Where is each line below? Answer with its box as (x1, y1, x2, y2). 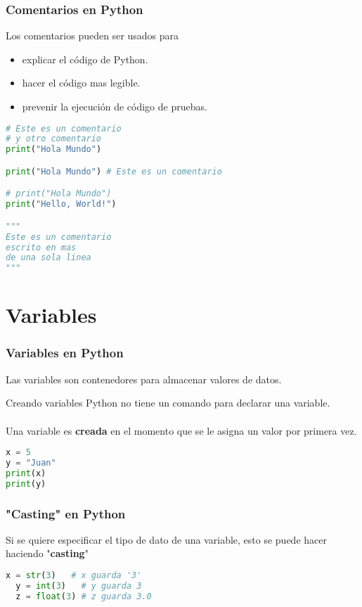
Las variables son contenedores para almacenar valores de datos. (6, 371, 282, 386)
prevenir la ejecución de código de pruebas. (22, 99, 207, 113)
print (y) (6, 478, 46, 489)
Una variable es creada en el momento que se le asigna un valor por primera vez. (6, 423, 357, 437)
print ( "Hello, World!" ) (6, 199, 117, 210)
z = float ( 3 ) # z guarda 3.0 (15, 591, 152, 601)
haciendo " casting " (6, 546, 89, 561)
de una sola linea (6, 253, 91, 263)
